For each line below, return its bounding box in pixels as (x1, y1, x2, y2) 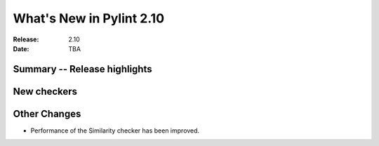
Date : (13, 44, 29, 53)
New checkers (13, 85, 77, 98)
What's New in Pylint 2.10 (13, 11, 165, 26)
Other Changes (13, 107, 81, 119)
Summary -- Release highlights (13, 63, 152, 75)
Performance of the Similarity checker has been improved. (30, 126, 200, 135)
